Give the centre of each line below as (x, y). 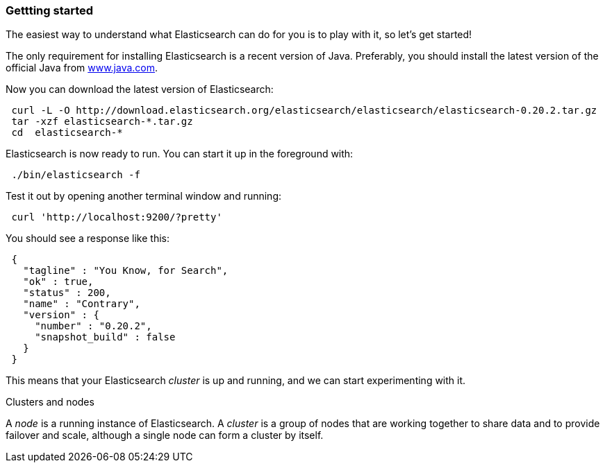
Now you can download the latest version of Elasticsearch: (140, 89)
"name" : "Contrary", (82, 304)
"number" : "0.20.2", (93, 326)
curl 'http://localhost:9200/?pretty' (117, 217)
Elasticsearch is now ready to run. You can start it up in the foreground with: (180, 154)
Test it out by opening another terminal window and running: (144, 196)
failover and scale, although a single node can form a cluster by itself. (165, 435)
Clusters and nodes (50, 402)
